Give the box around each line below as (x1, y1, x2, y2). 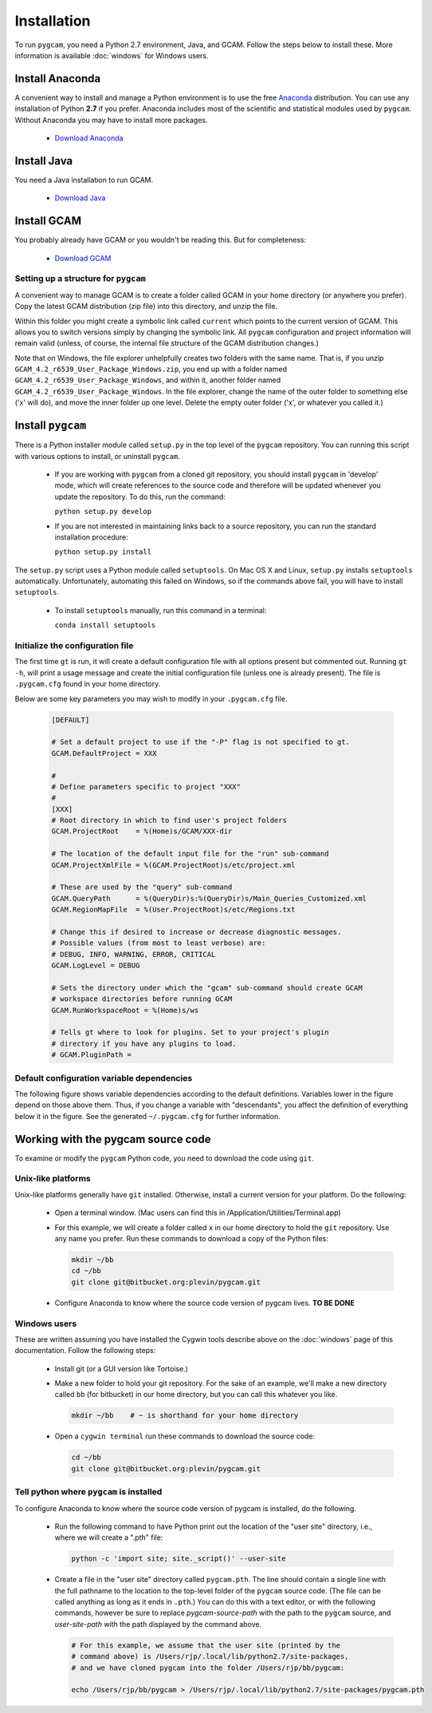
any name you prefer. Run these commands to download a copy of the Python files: (54, 1234, 328, 1243)
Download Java (54, 193, 106, 203)
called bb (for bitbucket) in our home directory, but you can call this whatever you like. (54, 1390, 338, 1399)
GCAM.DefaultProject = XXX (51, 749, 157, 758)
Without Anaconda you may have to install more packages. (14, 115, 208, 125)
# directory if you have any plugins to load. (51, 1038, 237, 1048)
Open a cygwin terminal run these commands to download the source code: (54, 1431, 315, 1441)
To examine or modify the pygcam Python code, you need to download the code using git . (14, 1153, 314, 1163)
